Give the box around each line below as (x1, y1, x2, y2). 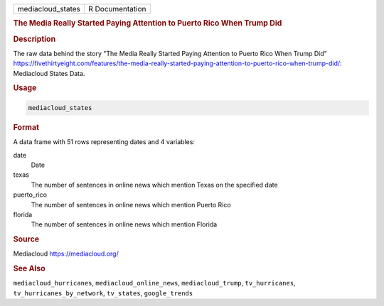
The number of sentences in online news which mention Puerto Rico (31, 200, 231, 209)
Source (13, 234, 40, 244)
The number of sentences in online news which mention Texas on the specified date (31, 180, 278, 189)
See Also (13, 263, 46, 273)
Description (13, 34, 56, 44)
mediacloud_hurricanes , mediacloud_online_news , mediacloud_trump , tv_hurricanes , (13, 279, 296, 288)
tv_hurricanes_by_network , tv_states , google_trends (13, 288, 193, 297)
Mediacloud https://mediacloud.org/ (13, 249, 119, 258)
